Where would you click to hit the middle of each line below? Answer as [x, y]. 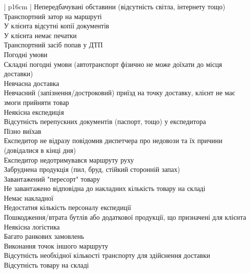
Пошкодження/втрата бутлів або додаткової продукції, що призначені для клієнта [125, 217]
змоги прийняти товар [37, 102]
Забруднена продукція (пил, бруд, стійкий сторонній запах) [92, 169]
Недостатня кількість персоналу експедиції [68, 207]
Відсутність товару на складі [46, 265]
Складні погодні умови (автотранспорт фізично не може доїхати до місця [113, 64]
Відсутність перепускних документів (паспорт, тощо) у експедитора [105, 121]
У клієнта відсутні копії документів [57, 26]
